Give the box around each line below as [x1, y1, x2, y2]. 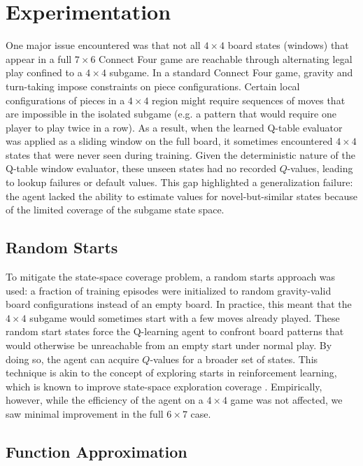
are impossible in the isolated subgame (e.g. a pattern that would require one [6, 106, 336, 121]
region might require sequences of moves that [152, 92, 346, 107]
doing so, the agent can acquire [6, 351, 139, 366]
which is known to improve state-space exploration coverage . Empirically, [6, 379, 322, 393]
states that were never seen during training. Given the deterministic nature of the [6, 147, 355, 162]
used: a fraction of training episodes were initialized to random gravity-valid [6, 283, 332, 297]
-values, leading [287, 161, 353, 176]
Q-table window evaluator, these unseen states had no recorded [6, 161, 276, 176]
